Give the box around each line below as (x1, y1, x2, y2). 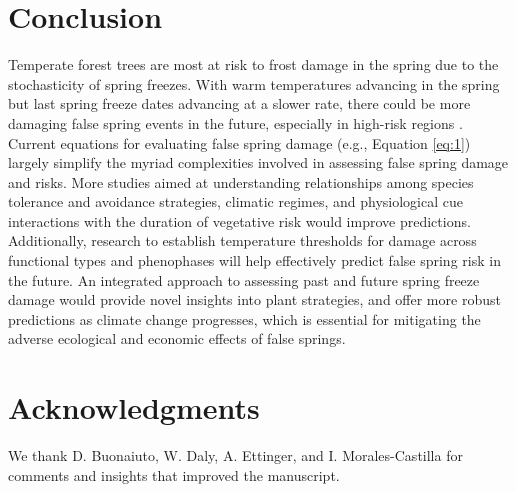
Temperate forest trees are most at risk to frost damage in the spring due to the (8, 54, 499, 75)
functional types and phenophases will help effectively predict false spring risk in (8, 250, 501, 271)
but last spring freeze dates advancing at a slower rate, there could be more (8, 93, 471, 114)
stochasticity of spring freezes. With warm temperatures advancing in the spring (8, 73, 500, 94)
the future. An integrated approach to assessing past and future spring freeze (8, 269, 480, 290)
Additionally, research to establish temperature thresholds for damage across (8, 230, 477, 251)
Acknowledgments (8, 387, 260, 428)
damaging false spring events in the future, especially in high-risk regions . (8, 112, 463, 133)
